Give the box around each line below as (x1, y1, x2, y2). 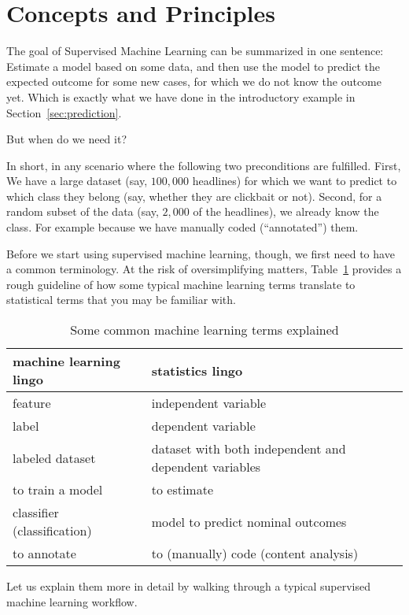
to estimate (151, 480, 214, 499)
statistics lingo (151, 361, 243, 380)
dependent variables (151, 458, 261, 476)
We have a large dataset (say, (6, 172, 148, 189)
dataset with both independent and (151, 439, 346, 458)
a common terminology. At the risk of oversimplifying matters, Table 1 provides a (6, 261, 402, 277)
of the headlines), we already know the (193, 203, 379, 220)
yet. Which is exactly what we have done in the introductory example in (6, 88, 356, 105)
